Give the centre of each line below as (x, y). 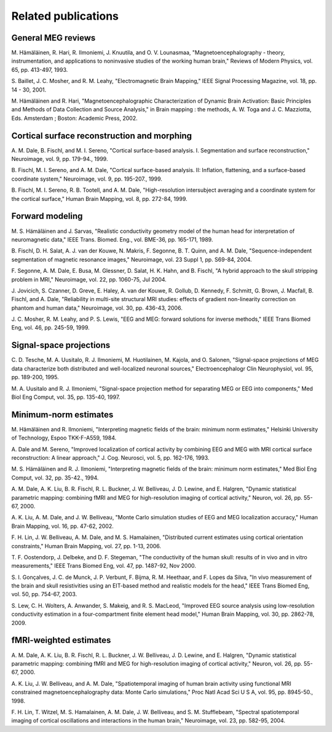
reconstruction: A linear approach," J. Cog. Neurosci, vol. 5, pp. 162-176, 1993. (110, 458)
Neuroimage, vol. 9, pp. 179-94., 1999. (60, 159)
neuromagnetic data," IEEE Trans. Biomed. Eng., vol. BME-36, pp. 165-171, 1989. (112, 239)
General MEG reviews (53, 38)
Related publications (65, 16)
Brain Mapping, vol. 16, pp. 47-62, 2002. (62, 526)
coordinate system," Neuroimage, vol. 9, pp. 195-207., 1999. (87, 179)
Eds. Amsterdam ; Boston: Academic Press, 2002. (74, 118)
